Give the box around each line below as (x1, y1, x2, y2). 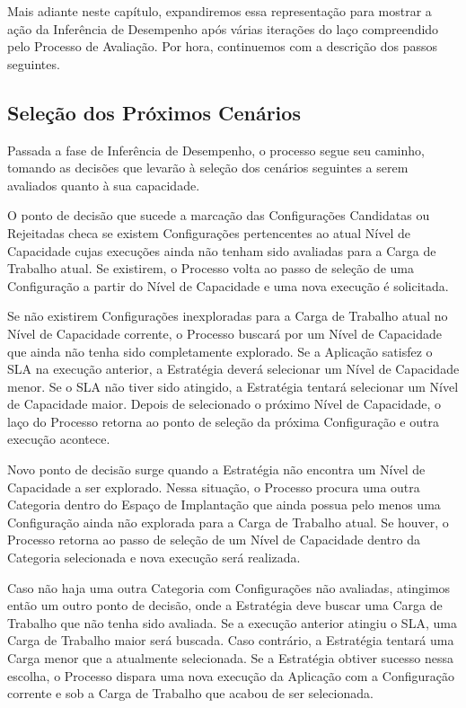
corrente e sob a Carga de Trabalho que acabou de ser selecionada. (7, 684, 374, 703)
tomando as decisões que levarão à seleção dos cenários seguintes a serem (7, 158, 409, 177)
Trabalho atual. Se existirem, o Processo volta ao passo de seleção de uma (7, 259, 414, 278)
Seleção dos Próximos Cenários (7, 98, 301, 126)
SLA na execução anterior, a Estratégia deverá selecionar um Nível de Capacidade (7, 359, 460, 378)
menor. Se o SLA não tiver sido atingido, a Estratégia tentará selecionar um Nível (7, 376, 459, 395)
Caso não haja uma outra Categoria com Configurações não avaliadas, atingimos (7, 578, 451, 597)
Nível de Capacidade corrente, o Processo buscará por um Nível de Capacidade (7, 323, 442, 342)
